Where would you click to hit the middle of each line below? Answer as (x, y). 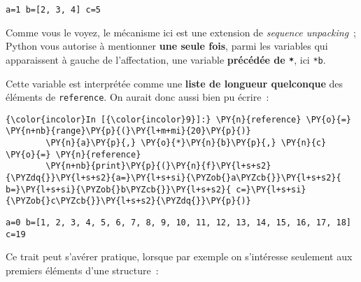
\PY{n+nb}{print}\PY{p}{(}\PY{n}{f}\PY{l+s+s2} (158, 166)
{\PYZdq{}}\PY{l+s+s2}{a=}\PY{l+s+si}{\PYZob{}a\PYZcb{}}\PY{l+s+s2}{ (174, 178)
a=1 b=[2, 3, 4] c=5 (54, 10)
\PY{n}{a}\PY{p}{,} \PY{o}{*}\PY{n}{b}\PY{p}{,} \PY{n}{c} (186, 143)
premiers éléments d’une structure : (82, 270)
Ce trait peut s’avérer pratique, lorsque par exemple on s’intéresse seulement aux (179, 256)
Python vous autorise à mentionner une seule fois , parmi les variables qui (167, 46)
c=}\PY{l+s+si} (271, 189)
